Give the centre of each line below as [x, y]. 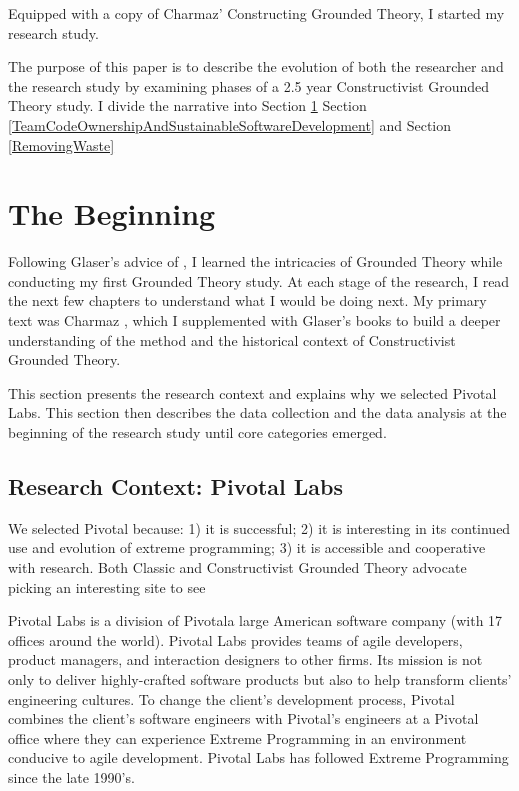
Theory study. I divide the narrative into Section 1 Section [187, 105]
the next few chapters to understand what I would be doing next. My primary [247, 300]
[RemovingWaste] [61, 144]
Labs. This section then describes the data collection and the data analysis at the [257, 412]
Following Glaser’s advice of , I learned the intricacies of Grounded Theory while [255, 261]
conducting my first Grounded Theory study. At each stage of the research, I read [259, 280]
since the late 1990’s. [71, 776]
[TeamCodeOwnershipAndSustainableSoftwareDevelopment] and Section [230, 124]
